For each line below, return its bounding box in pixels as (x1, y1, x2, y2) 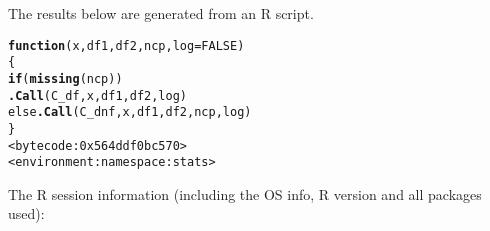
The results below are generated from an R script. (8, 3, 314, 23)
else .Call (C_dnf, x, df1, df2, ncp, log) (8, 105, 252, 120)
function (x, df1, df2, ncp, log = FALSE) (8, 38, 245, 53)
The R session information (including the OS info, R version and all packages (8, 183, 482, 204)
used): (8, 203, 45, 224)
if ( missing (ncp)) (8, 71, 123, 86)
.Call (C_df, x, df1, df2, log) (8, 88, 187, 103)
